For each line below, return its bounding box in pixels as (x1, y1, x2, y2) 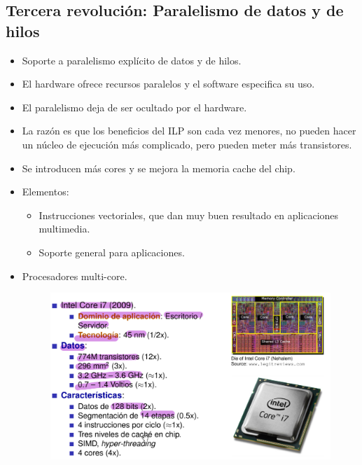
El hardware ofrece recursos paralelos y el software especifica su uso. (22, 76, 315, 91)
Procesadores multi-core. (22, 268, 127, 283)
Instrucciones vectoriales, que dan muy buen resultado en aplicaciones (39, 207, 339, 222)
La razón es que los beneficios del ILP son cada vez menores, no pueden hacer (22, 123, 356, 138)
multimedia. (39, 221, 90, 236)
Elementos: (22, 184, 69, 199)
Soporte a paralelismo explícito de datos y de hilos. (22, 53, 242, 67)
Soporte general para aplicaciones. (39, 244, 185, 259)
